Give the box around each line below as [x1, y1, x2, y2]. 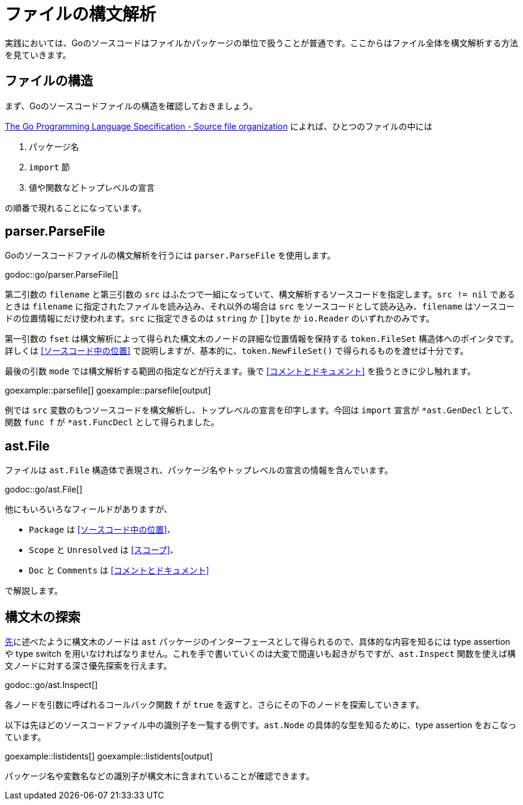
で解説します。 [5, 585, 63, 596]
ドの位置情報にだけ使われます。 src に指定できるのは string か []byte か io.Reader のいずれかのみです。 [5, 313, 435, 324]
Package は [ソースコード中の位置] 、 [29, 524, 176, 535]
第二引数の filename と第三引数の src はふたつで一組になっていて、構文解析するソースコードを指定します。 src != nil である [5, 289, 515, 300]
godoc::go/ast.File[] [5, 484, 83, 495]
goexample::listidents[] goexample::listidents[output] [5, 751, 213, 762]
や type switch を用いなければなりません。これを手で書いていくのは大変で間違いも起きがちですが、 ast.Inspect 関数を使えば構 [5, 648, 516, 659]
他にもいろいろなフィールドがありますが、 [5, 504, 173, 515]
